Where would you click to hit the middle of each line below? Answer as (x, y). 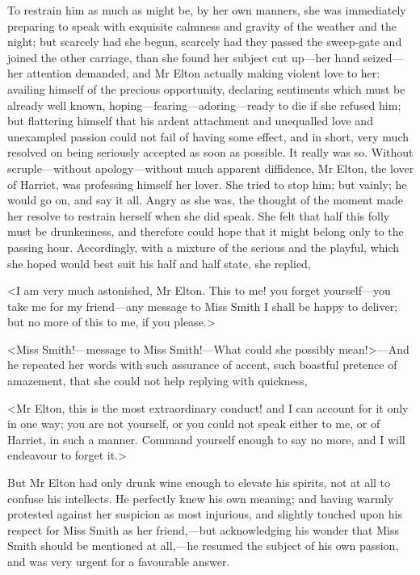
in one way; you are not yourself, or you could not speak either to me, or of (194, 424)
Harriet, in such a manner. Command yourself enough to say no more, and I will (206, 439)
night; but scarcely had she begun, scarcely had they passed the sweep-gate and (205, 42)
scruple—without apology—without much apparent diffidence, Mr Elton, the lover (211, 168)
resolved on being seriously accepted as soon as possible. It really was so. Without (210, 152)
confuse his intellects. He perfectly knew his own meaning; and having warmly (200, 498)
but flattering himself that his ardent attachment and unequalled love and (190, 121)
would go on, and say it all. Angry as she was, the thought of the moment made (205, 200)
